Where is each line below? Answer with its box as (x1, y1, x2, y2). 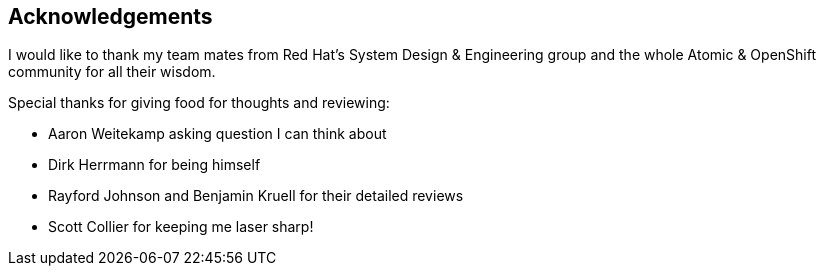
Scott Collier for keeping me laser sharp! (48, 218, 314, 236)
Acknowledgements (8, 4, 213, 29)
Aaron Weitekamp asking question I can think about (48, 125, 387, 143)
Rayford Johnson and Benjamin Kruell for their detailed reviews (48, 187, 464, 205)
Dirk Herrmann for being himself (48, 156, 261, 174)
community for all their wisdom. (8, 63, 216, 81)
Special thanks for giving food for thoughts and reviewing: (8, 94, 390, 112)
